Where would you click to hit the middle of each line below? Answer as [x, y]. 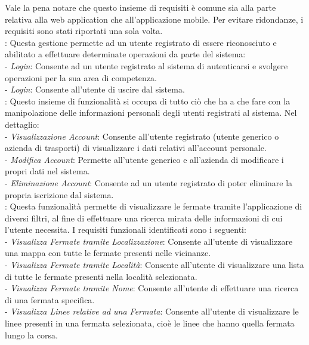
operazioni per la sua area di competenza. [81, 77]
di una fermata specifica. [50, 299]
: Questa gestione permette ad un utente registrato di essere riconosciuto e [141, 42]
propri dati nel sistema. [47, 171]
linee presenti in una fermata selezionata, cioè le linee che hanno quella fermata [150, 323]
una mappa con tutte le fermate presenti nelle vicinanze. [108, 253]
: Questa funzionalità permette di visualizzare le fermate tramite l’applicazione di [154, 206]
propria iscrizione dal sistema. [59, 194]
